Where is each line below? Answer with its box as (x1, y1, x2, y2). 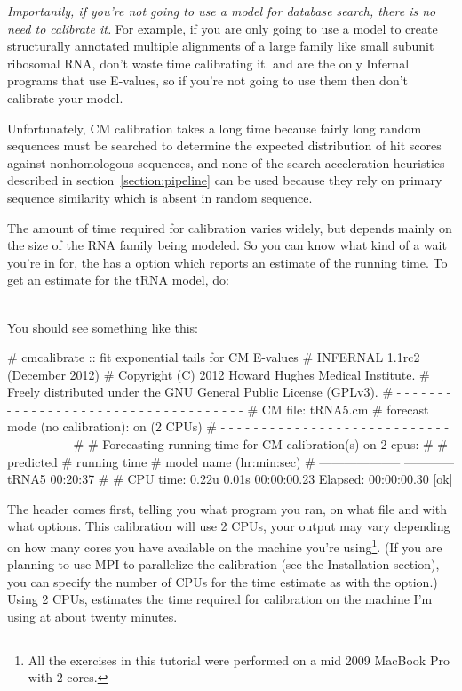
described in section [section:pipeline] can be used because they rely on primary (7, 171, 442, 189)
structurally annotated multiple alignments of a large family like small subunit (7, 36, 434, 55)
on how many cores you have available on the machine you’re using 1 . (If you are (7, 535, 442, 556)
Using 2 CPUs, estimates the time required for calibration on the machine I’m (7, 590, 433, 608)
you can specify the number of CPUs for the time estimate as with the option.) (7, 572, 438, 591)
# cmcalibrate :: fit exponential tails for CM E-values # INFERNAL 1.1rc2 (7, 348, 420, 366)
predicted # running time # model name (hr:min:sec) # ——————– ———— (7, 452, 455, 470)
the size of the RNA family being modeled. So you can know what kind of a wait (7, 236, 447, 254)
